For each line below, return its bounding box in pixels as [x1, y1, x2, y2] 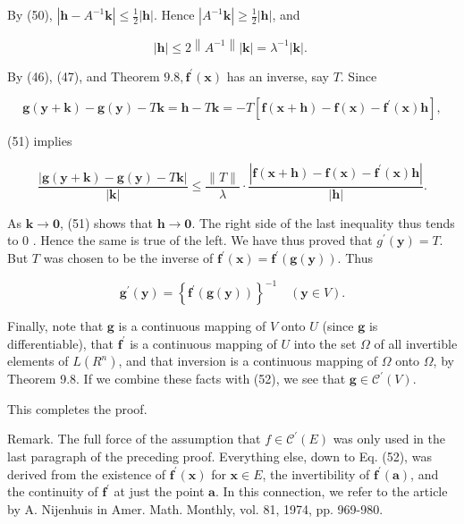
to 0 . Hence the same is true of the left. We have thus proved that [7, 231, 373, 249]
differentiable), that [7, 334, 114, 352]
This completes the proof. [7, 399, 148, 418]
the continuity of [7, 482, 98, 501]
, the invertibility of [262, 464, 370, 483]
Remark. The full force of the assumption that [7, 429, 261, 448]
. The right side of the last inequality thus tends [191, 213, 455, 232]
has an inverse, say [226, 66, 329, 85]
